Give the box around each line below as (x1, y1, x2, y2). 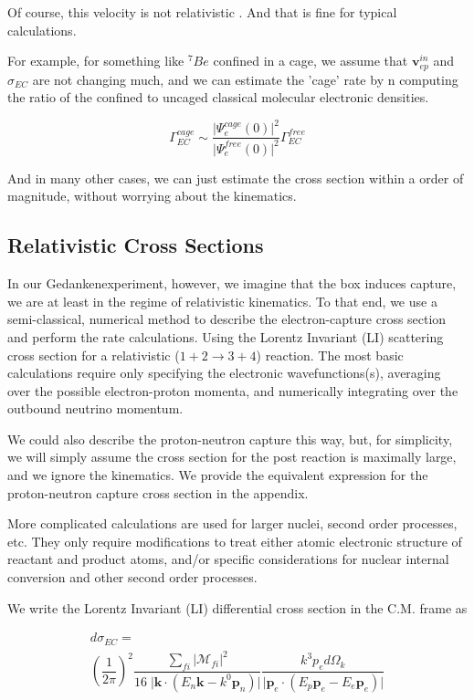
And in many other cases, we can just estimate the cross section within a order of (7, 168, 464, 187)
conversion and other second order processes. (7, 568, 258, 587)
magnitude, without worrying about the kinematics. (7, 186, 297, 205)
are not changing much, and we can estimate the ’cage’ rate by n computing (32, 69, 458, 89)
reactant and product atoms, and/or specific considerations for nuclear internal (7, 549, 449, 569)
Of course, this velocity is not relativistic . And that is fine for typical (7, 3, 397, 21)
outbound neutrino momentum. (7, 399, 184, 418)
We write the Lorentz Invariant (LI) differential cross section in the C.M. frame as (7, 598, 468, 617)
